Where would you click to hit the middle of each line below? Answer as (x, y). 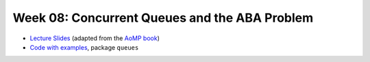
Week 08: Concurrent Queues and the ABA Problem (163, 18)
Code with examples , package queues (84, 47)
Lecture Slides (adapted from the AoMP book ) (95, 38)
